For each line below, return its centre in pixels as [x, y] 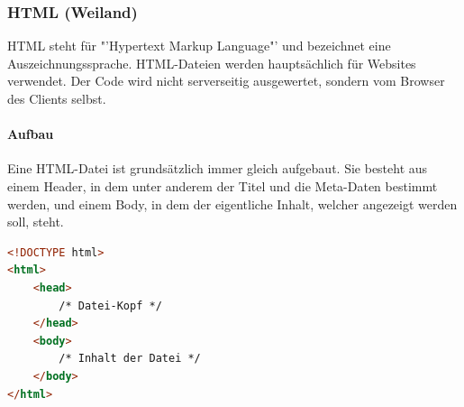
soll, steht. [36, 222]
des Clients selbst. [57, 98]
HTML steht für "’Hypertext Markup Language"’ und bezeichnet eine [199, 46]
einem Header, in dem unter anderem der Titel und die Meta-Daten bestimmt [223, 185]
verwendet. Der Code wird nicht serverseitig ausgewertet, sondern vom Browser [226, 81]
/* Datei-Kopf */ [110, 305]
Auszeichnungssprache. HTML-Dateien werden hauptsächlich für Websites [212, 63]
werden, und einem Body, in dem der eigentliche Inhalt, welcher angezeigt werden [232, 203]
